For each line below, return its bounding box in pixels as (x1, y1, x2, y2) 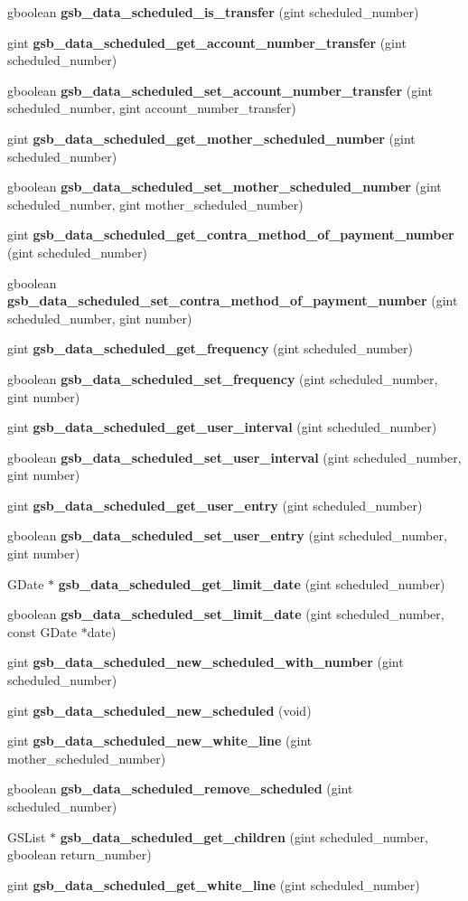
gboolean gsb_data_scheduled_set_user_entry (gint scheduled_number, (7, 526, 447, 545)
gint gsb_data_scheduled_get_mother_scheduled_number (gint (7, 128, 416, 147)
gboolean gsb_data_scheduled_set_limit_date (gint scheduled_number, (7, 605, 445, 624)
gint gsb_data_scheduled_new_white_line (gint (7, 731, 313, 750)
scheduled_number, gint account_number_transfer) (7, 99, 296, 117)
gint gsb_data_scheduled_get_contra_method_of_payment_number (7, 225, 454, 244)
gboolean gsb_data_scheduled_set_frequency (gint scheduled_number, (7, 369, 438, 388)
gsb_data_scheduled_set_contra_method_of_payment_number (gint (7, 291, 458, 310)
